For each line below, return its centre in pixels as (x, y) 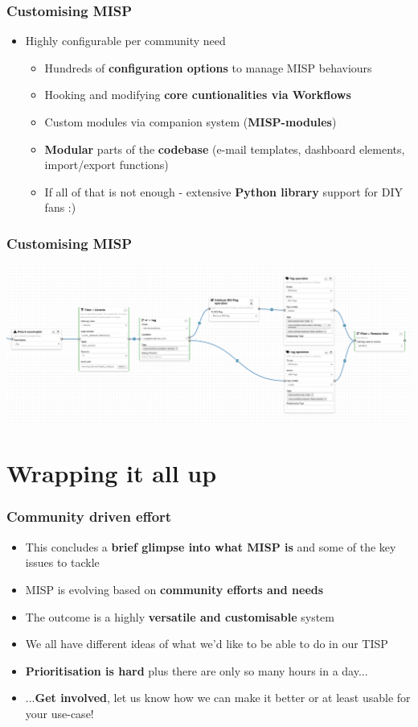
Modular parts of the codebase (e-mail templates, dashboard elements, (225, 149)
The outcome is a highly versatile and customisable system (180, 616)
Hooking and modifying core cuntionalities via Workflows (198, 95)
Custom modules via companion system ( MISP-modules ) (191, 122)
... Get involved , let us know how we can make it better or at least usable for (218, 698)
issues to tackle (62, 562)
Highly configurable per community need (125, 41)
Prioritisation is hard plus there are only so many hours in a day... (197, 670)
